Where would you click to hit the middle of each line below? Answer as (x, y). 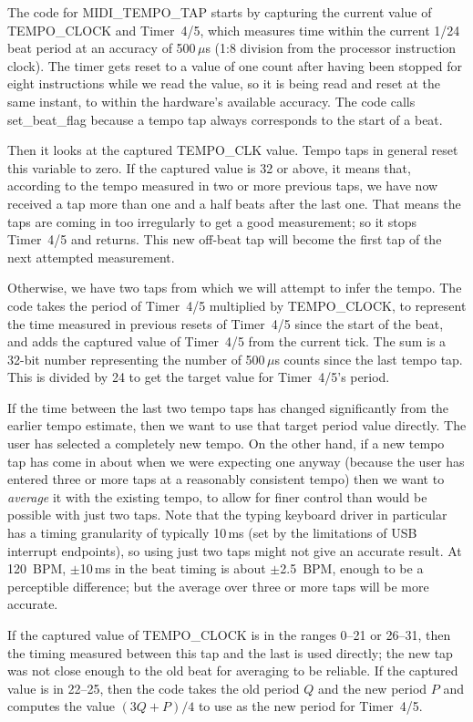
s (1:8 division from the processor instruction (331, 48)
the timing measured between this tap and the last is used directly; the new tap (230, 652)
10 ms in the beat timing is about (173, 568)
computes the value (61, 706)
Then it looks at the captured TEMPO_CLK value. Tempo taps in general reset (233, 150)
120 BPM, (37, 568)
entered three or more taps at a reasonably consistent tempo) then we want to (226, 479)
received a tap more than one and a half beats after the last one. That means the (234, 203)
